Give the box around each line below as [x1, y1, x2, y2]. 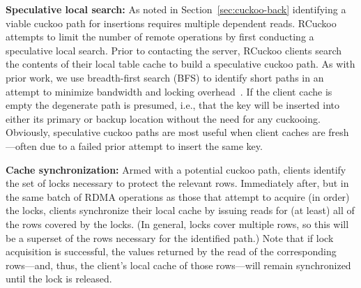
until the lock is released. [6, 271, 112, 286]
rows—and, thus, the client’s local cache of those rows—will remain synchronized [6, 257, 351, 272]
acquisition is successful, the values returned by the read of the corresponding [6, 244, 337, 259]
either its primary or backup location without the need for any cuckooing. [6, 111, 321, 126]
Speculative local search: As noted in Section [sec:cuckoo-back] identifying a [6, 2, 346, 16]
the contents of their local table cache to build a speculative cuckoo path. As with [6, 56, 355, 71]
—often [6, 138, 37, 153]
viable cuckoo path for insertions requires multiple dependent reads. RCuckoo [6, 15, 337, 30]
